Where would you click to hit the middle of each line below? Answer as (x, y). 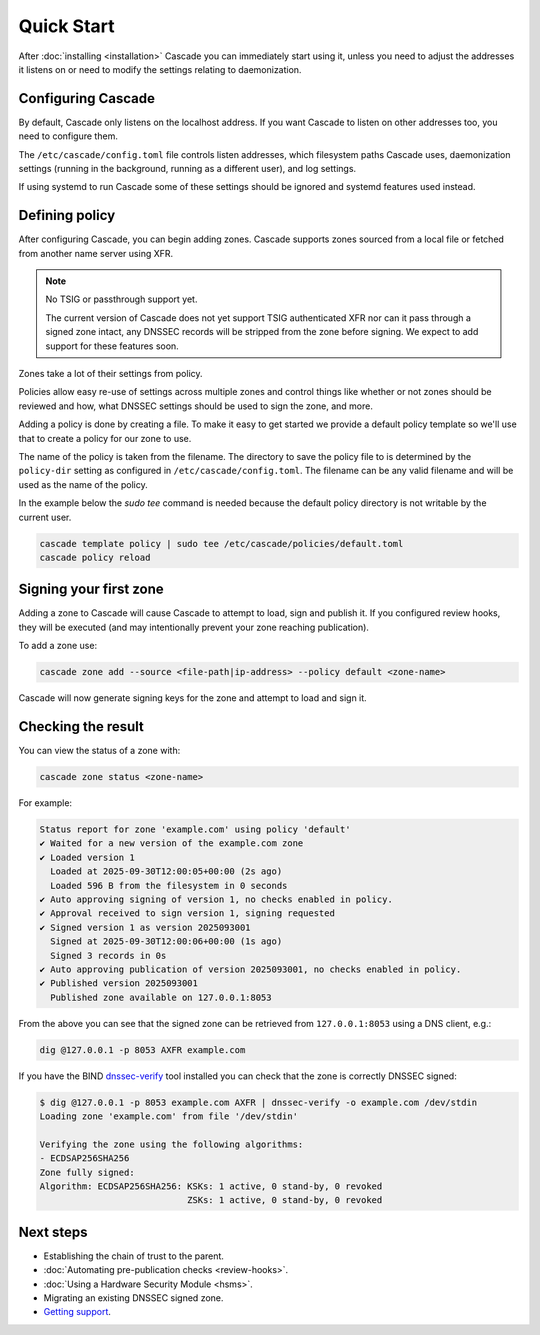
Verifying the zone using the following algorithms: (171, 1144)
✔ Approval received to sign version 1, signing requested (187, 913)
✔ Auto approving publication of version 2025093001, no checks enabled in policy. (250, 969)
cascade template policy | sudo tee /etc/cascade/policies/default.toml (221, 543)
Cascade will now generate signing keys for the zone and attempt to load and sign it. (192, 698)
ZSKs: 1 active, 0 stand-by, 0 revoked (284, 1200)
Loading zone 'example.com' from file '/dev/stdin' (169, 1116)
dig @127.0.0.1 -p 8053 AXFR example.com (142, 1049)
